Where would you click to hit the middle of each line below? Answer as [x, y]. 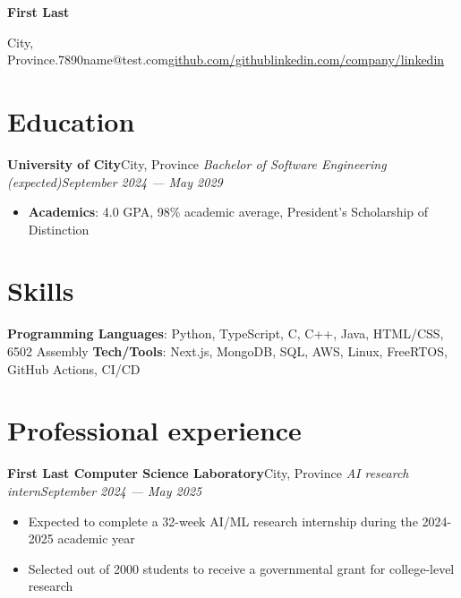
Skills [41, 290]
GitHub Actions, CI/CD [74, 368]
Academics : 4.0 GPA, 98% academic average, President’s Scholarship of [228, 212]
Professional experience [154, 430]
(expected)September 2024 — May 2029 [115, 181]
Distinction [59, 229]
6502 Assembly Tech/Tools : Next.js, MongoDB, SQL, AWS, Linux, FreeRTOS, [227, 351]
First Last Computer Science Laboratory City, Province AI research [208, 473]
